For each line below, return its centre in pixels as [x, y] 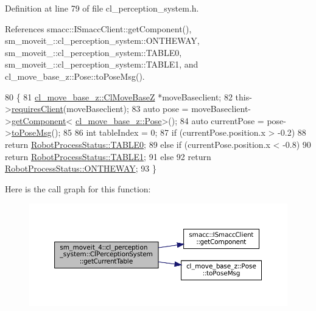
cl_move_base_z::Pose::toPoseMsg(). [75, 76]
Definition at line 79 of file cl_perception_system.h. [102, 8]
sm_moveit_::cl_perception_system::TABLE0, [93, 52]
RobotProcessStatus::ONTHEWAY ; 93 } [81, 168]
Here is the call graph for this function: [78, 188]
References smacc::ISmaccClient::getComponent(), [98, 28]
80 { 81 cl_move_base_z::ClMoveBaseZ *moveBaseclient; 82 [119, 96]
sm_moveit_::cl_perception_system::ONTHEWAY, [102, 40]
